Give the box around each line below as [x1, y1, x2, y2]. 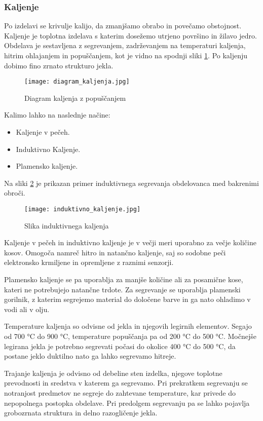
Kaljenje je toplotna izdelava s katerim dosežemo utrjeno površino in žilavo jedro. [4, 30, 257, 41]
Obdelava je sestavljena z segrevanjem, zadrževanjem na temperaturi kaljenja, [4, 40, 246, 51]
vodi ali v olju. [4, 303, 50, 314]
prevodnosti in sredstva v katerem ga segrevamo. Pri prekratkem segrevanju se [4, 377, 248, 388]
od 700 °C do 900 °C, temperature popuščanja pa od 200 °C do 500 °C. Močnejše [4, 331, 256, 341]
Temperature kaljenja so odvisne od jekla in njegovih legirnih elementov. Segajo [4, 321, 252, 331]
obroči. [4, 187, 25, 198]
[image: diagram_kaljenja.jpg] [24, 78, 130, 86]
